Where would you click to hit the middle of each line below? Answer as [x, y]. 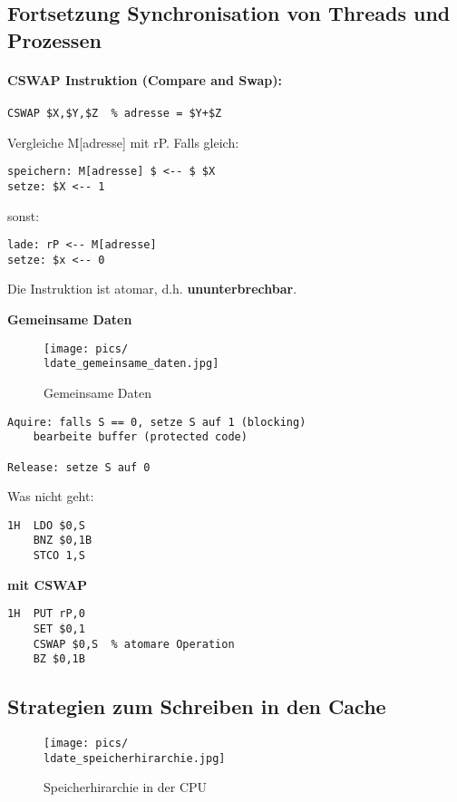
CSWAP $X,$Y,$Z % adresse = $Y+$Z [115, 113]
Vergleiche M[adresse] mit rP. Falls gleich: [123, 142]
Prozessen [54, 39]
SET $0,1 [59, 628]
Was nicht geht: [51, 496]
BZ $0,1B [59, 659]
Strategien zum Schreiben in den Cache [197, 706]
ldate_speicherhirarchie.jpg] [135, 758]
